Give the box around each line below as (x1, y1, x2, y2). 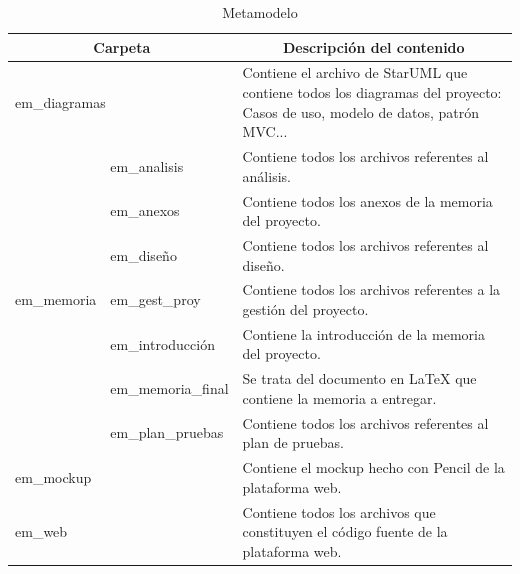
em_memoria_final (110, 378, 229, 399)
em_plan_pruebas (110, 422, 224, 443)
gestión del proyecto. (242, 298, 369, 319)
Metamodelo (222, 2, 298, 22)
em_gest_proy (110, 289, 201, 310)
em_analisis (110, 155, 184, 176)
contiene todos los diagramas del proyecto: (242, 82, 502, 103)
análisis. (242, 165, 291, 186)
